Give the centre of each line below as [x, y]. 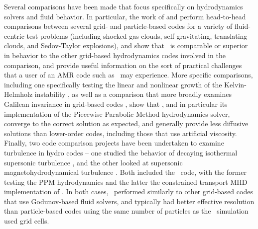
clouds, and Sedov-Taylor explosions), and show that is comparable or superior [126, 45]
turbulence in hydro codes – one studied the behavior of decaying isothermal [121, 152]
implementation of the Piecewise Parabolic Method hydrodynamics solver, [117, 114]
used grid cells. [27, 221]
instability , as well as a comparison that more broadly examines [133, 94]
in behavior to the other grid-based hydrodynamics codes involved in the [115, 55]
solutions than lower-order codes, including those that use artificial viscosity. [121, 133]
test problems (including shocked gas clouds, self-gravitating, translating [137, 36]
